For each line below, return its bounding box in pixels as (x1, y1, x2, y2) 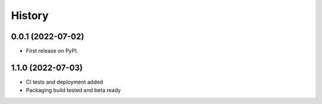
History (11, 9, 49, 22)
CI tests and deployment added (26, 78, 103, 86)
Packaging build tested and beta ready (26, 87, 121, 94)
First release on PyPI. (26, 48, 79, 55)
